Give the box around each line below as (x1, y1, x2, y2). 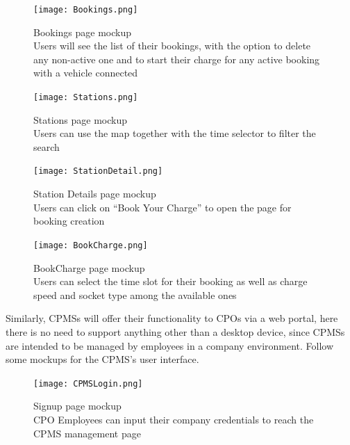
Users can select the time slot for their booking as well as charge (33, 274, 308, 289)
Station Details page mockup (33, 186, 156, 201)
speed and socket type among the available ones (33, 287, 237, 302)
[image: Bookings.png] (33, 5, 138, 15)
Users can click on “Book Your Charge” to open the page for (33, 200, 292, 214)
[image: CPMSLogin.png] (33, 378, 143, 389)
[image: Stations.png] (33, 92, 138, 103)
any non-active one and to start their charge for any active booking (33, 51, 320, 66)
